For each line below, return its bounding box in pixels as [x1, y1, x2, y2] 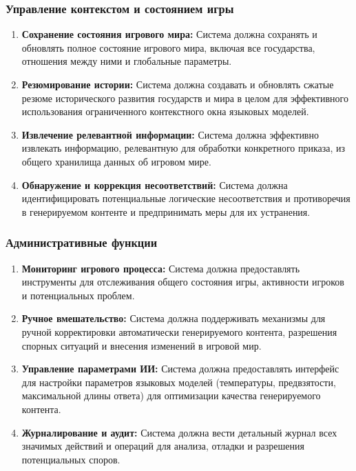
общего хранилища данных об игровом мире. [21, 154, 211, 168]
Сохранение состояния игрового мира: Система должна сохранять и [21, 27, 317, 41]
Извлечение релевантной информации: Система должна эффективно [21, 127, 319, 141]
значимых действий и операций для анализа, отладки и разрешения [21, 439, 304, 453]
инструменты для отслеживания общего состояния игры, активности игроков [21, 274, 344, 289]
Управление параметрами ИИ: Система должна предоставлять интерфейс [21, 361, 339, 376]
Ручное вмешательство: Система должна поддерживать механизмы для [21, 311, 326, 325]
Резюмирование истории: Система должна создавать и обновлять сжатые [21, 77, 334, 91]
